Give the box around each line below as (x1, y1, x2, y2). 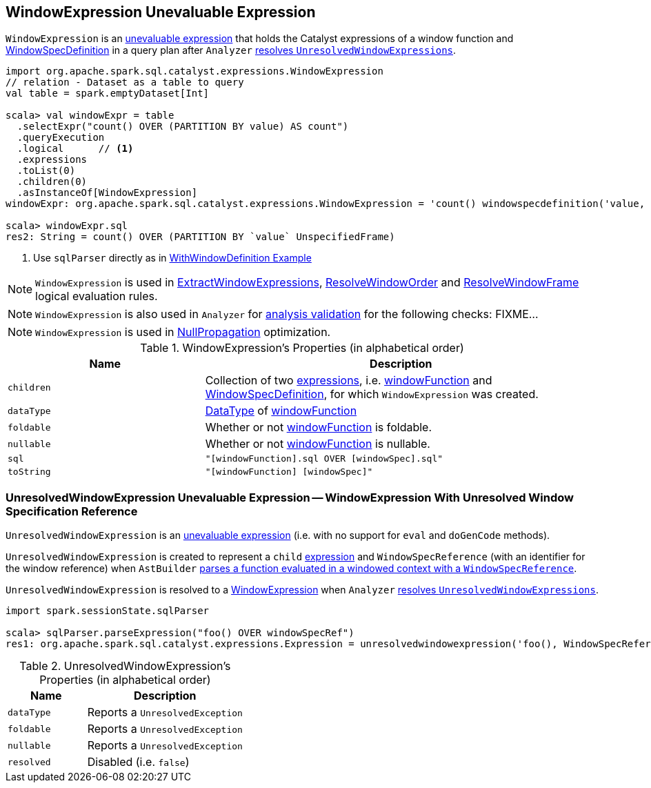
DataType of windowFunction (205, 404, 357, 418)
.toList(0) (17, 165, 76, 177)
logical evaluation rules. (35, 289, 158, 304)
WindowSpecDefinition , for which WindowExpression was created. (205, 387, 539, 402)
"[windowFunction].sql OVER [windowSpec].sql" (205, 453, 443, 464)
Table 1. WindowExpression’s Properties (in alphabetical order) (140, 341, 464, 355)
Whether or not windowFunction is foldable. (205, 420, 432, 435)
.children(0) (17, 176, 88, 188)
